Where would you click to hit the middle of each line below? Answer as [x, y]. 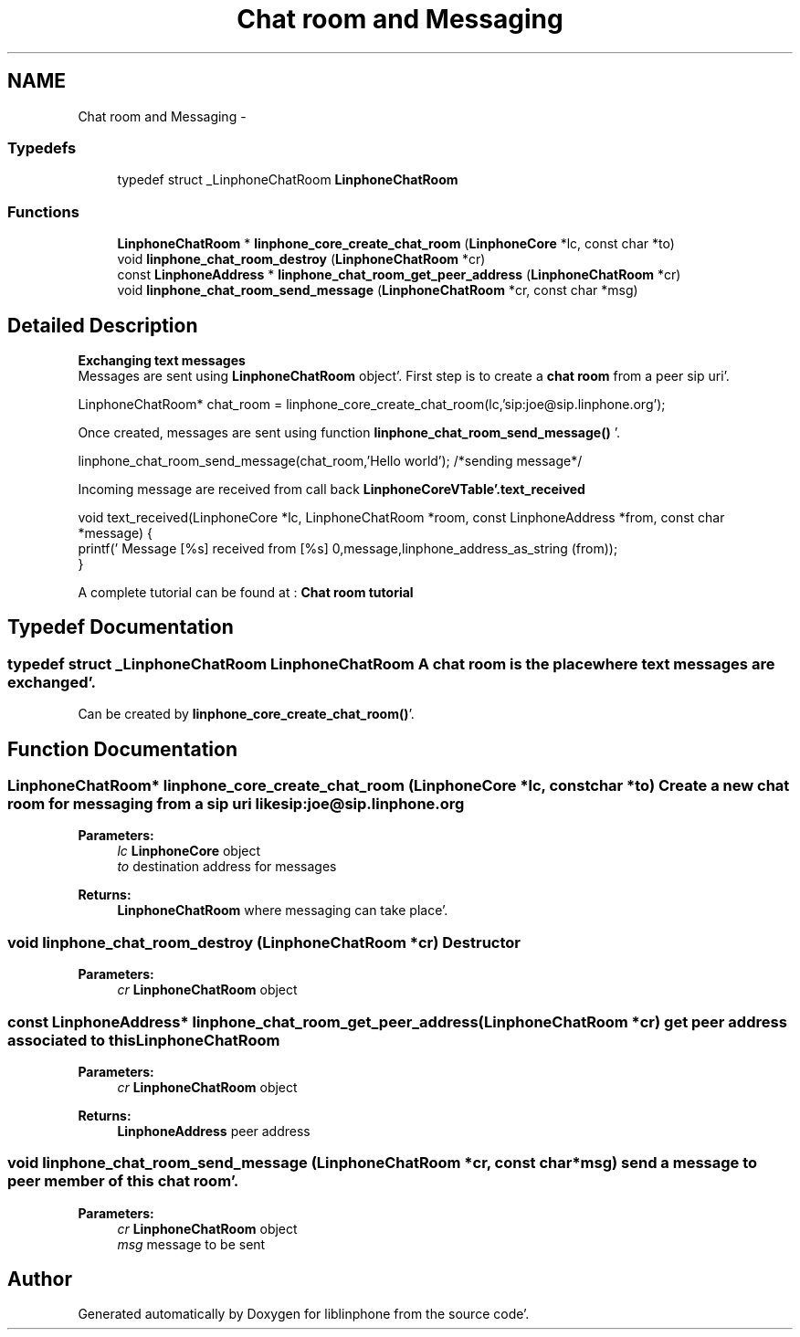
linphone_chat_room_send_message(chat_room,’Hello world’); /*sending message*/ [330, 460]
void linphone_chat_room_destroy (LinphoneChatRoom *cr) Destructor [264, 942]
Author [40, 1279]
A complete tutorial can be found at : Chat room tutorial [246, 592]
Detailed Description [103, 325]
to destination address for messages [227, 867]
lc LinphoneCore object [189, 851]
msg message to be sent [191, 1244]
